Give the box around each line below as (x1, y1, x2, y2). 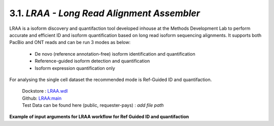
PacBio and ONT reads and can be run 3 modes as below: (9, 39, 131, 46)
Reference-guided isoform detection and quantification (35, 58, 150, 64)
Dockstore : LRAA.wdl (22, 88, 68, 94)
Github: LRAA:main (22, 95, 62, 101)
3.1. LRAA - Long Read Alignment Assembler (9, 8, 200, 19)
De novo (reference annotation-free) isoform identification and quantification (35, 51, 195, 57)
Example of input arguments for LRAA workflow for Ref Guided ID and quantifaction (9, 114, 189, 120)
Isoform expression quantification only (35, 65, 115, 71)
